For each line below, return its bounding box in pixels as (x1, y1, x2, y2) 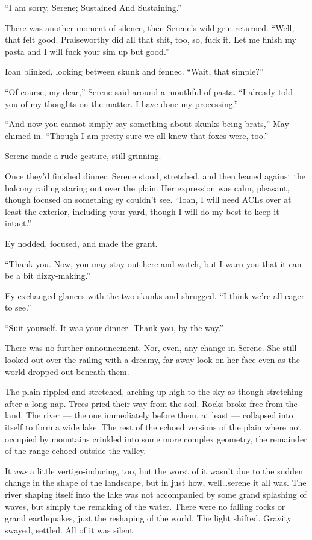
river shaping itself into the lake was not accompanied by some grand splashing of (5, 488, 307, 500)
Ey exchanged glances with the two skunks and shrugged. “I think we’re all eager (5, 289, 305, 302)
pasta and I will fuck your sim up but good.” (5, 45, 169, 57)
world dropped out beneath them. (5, 365, 129, 377)
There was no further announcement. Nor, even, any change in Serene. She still (5, 341, 297, 354)
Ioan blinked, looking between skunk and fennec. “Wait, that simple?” (5, 65, 264, 78)
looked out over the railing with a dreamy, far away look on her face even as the (5, 353, 300, 366)
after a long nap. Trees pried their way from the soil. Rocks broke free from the (5, 397, 298, 409)
